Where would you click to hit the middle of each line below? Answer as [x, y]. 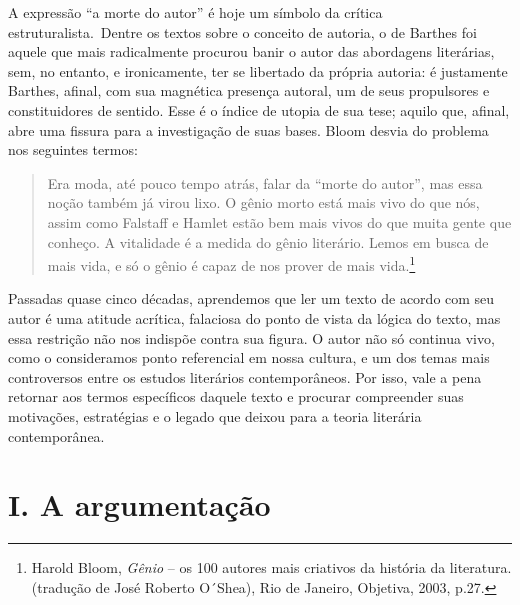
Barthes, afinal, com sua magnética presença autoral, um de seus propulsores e [249, 90]
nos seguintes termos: [73, 149]
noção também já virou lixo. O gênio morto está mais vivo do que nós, [263, 202]
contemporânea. [56, 435]
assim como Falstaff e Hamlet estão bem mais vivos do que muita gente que [279, 221]
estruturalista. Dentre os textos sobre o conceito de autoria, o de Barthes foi [242, 31]
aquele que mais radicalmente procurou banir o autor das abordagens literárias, [251, 51]
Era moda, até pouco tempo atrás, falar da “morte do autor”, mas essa [265, 182]
